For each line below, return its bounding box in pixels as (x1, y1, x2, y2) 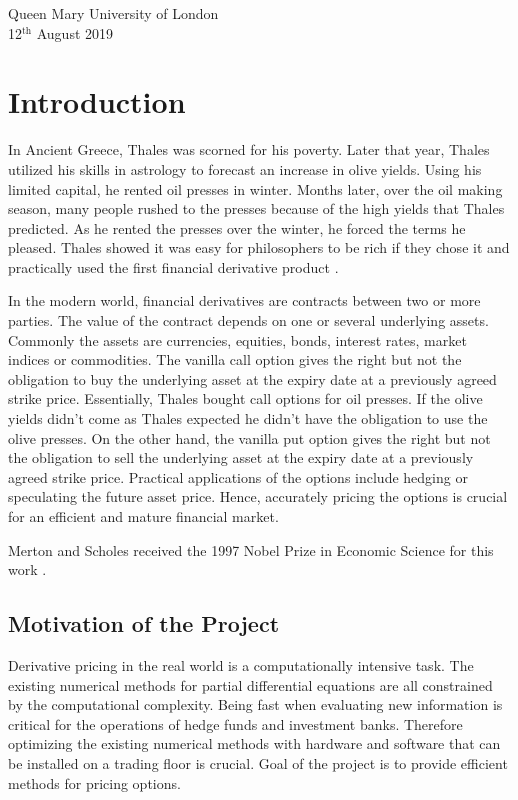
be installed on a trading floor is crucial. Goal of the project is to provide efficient (8, 752, 508, 773)
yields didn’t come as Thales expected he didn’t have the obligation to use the (8, 408, 488, 429)
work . (8, 559, 47, 580)
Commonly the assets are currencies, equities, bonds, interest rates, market (8, 329, 467, 350)
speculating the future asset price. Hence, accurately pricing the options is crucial (8, 486, 508, 507)
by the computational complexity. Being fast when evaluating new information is (8, 694, 503, 715)
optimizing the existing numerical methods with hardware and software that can (8, 733, 501, 754)
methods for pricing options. (8, 772, 181, 793)
